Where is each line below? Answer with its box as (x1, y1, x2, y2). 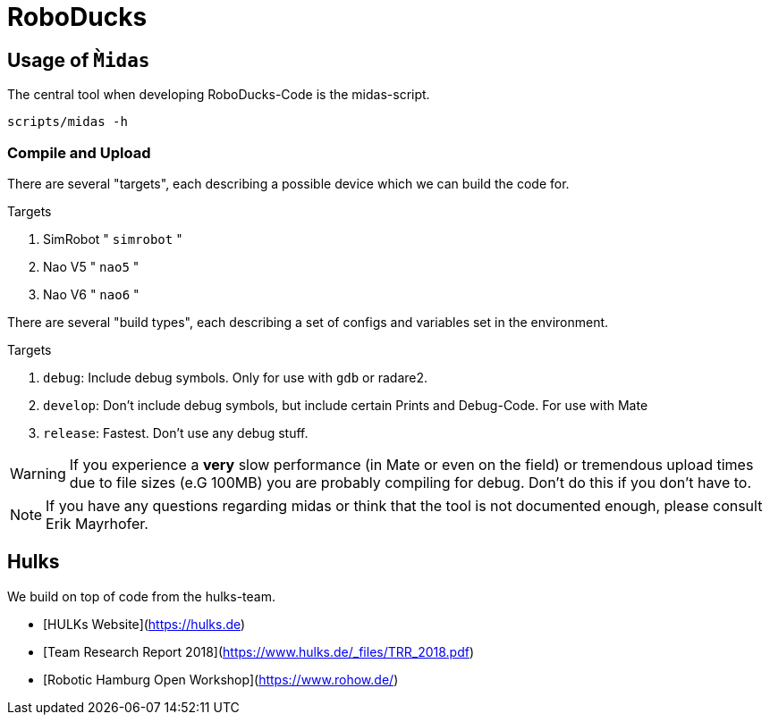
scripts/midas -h (7, 114, 128, 130)
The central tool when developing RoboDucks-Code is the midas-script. (7, 87, 430, 103)
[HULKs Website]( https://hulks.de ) (43, 616, 246, 632)
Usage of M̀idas (7, 48, 150, 71)
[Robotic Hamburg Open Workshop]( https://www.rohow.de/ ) (43, 671, 399, 687)
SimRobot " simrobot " (43, 231, 182, 247)
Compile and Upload (7, 143, 151, 162)
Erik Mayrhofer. (46, 514, 148, 533)
